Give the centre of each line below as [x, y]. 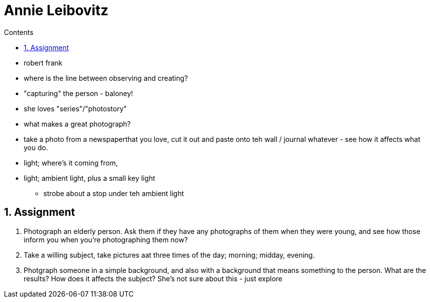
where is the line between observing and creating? [106, 78]
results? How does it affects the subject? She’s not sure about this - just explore [153, 278]
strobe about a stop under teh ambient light [114, 193]
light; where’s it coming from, [71, 163]
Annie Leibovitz [56, 10]
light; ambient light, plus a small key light [90, 178]
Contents [19, 32]
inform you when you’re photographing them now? [106, 239]
